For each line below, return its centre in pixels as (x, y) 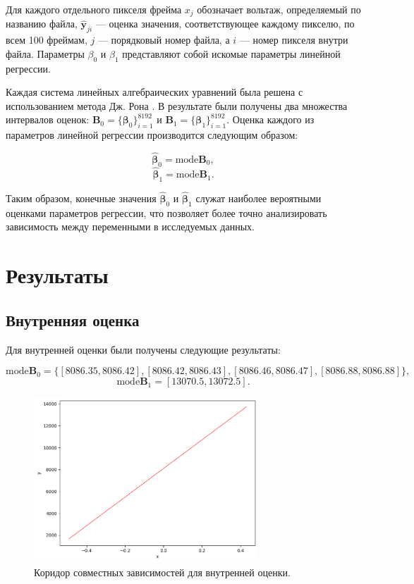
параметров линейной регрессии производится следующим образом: (152, 135)
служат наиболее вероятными (258, 198)
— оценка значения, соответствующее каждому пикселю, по (225, 24)
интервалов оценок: (48, 119)
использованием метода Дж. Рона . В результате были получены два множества (177, 105)
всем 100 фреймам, (47, 40)
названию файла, (42, 24)
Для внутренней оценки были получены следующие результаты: (143, 349)
